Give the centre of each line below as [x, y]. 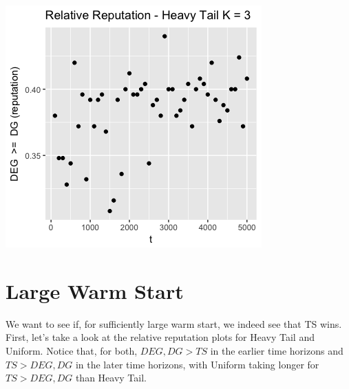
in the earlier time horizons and [277, 350]
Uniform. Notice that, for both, [72, 350]
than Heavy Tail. [111, 378]
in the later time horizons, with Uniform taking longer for [197, 364]
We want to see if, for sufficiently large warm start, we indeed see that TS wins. [174, 323]
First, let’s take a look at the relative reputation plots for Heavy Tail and [160, 337]
